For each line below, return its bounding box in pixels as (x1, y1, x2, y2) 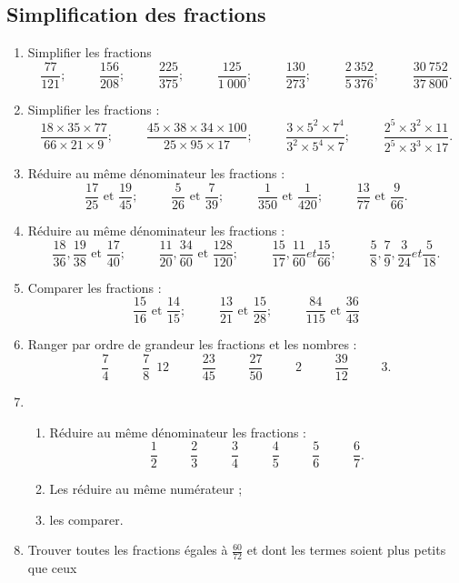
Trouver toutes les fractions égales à (27, 540, 228, 559)
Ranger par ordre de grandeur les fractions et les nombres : (27, 335, 357, 354)
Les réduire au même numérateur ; (49, 479, 243, 498)
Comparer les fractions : (27, 277, 162, 297)
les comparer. (49, 509, 124, 528)
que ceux (27, 558, 77, 578)
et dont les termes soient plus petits (246, 540, 446, 559)
